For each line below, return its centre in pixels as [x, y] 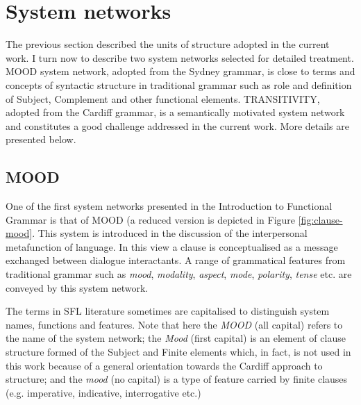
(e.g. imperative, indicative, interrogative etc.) [103, 392]
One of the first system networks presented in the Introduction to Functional [169, 206]
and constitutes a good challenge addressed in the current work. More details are [177, 125]
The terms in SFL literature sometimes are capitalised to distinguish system [168, 311]
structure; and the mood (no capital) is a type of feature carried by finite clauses [177, 379]
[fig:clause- [320, 219]
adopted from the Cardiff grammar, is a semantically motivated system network [175, 112]
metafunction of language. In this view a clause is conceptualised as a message [172, 246]
